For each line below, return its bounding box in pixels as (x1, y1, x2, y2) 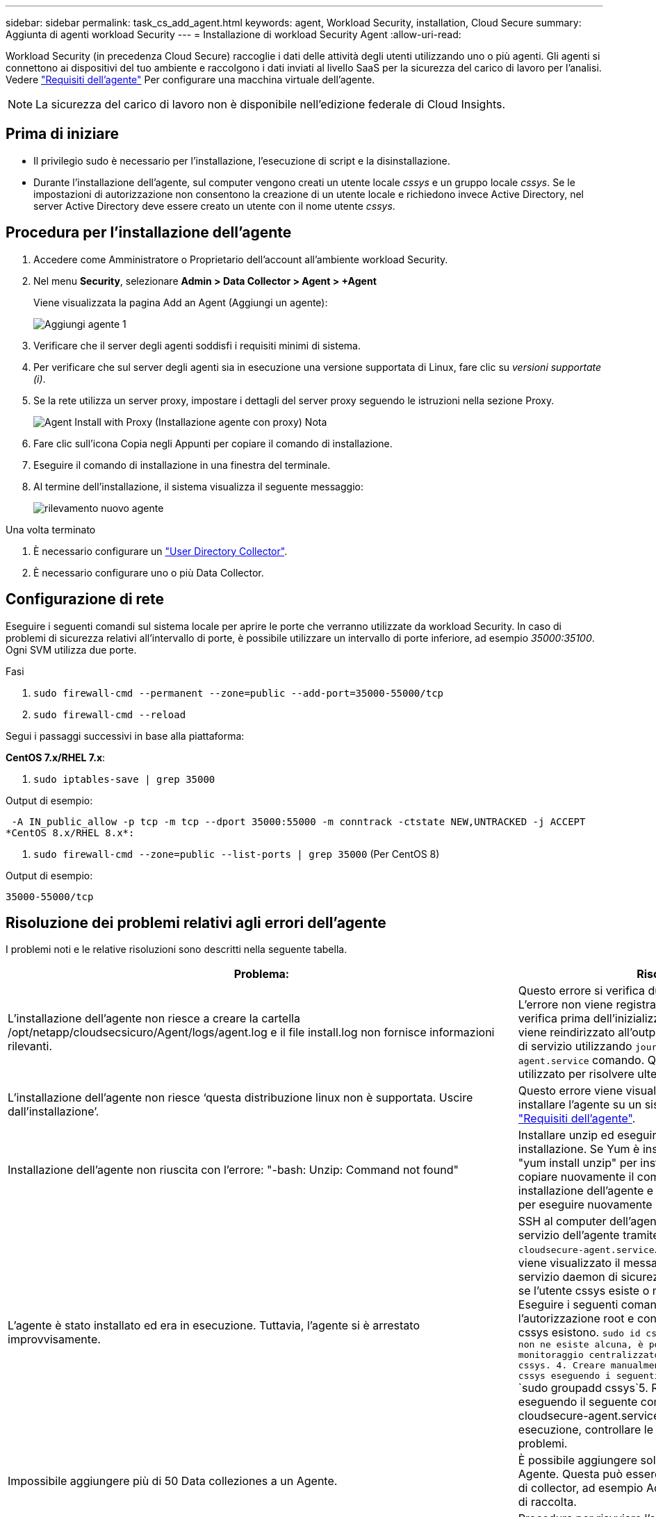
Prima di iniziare (6, 125, 120, 143)
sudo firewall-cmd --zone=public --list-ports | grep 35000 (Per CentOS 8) (33, 847, 440, 860)
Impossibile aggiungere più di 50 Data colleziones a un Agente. (8, 1474, 338, 1489)
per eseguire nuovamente (518, 1197, 653, 1212)
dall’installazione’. (8, 1104, 99, 1119)
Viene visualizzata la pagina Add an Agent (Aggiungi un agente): (33, 296, 328, 308)
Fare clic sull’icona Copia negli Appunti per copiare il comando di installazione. (33, 437, 393, 449)
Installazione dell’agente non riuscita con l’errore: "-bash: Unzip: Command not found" (8, 1163, 459, 1177)
